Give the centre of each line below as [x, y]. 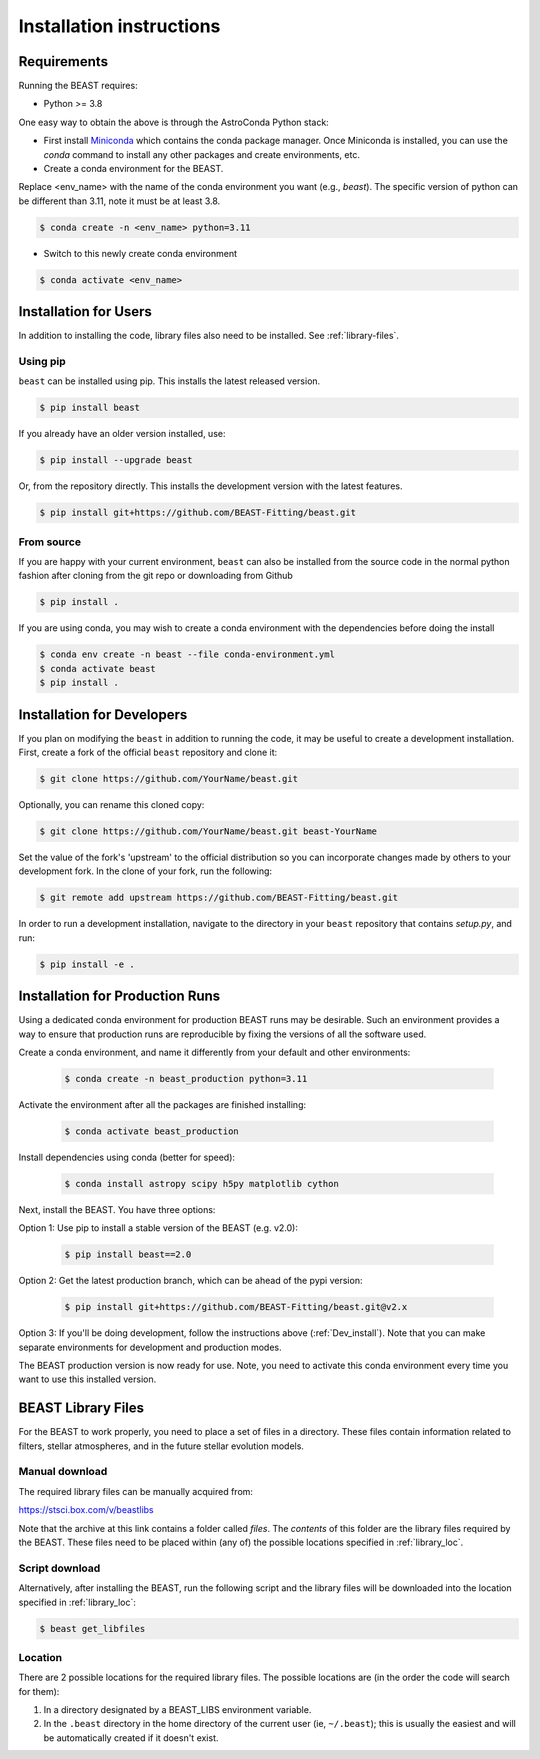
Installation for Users [85, 311]
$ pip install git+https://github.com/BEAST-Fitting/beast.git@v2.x [236, 1307]
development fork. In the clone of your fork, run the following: [145, 871]
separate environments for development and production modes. [150, 1347]
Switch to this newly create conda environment [140, 253]
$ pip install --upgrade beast [116, 460]
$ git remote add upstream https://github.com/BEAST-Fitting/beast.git [219, 898]
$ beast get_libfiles [92, 1628]
